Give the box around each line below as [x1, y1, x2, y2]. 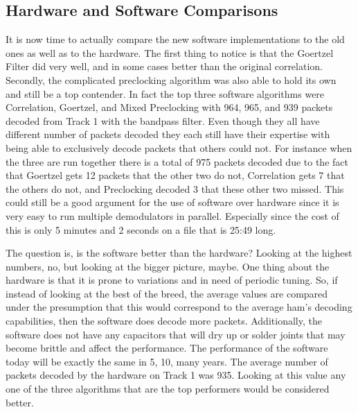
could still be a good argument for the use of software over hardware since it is [6, 195, 339, 209]
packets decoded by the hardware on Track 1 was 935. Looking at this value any [6, 368, 346, 382]
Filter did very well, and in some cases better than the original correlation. [6, 59, 323, 74]
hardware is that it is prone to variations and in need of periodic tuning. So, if [6, 273, 338, 287]
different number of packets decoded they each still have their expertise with [6, 127, 330, 141]
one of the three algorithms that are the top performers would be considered [6, 381, 330, 396]
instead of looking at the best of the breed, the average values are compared [6, 286, 328, 300]
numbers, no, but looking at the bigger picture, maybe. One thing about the [6, 259, 330, 273]
